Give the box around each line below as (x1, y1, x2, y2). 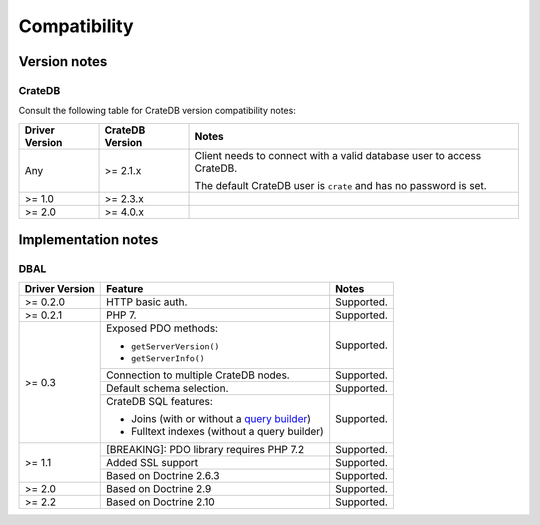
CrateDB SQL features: (105, 395, 214, 409)
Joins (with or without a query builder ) (130, 412, 312, 426)
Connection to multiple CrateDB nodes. (105, 368, 290, 382)
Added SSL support (105, 456, 199, 470)
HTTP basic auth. (105, 295, 188, 309)
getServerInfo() (130, 353, 205, 364)
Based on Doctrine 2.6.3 (105, 469, 220, 483)
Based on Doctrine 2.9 (105, 482, 212, 496)
